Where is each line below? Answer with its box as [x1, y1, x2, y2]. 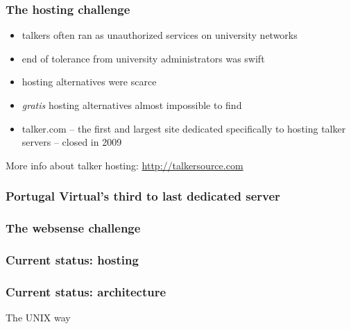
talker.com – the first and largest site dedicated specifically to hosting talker [22, 121, 346, 135]
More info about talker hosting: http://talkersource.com [6, 158, 243, 172]
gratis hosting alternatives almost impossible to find [22, 98, 242, 112]
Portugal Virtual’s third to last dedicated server [6, 187, 280, 205]
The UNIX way [6, 310, 71, 325]
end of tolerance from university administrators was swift [22, 51, 265, 65]
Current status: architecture [6, 282, 166, 300]
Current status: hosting [6, 251, 139, 268]
